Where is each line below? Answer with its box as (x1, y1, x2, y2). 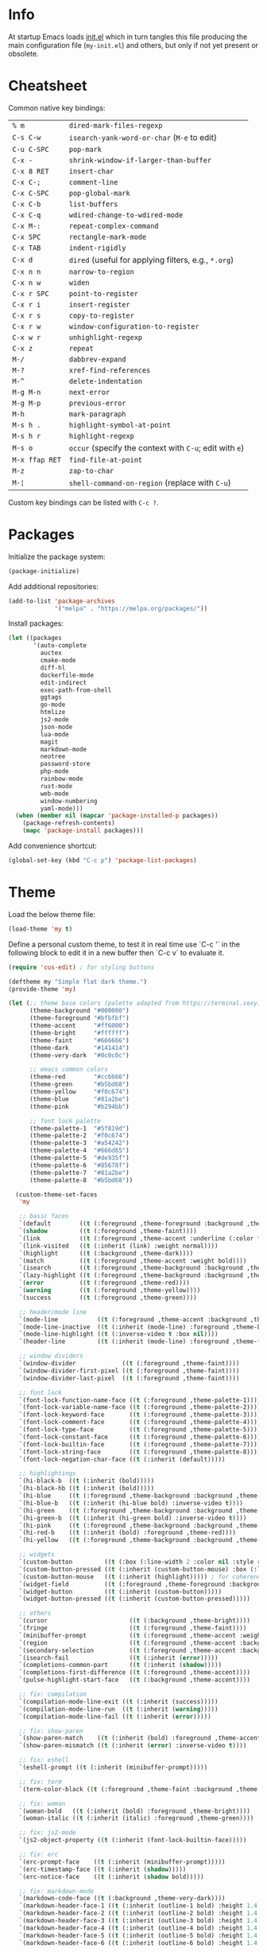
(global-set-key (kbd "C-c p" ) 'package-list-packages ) (8, 857, 197, 865)
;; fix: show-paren (18, 1727, 83, 1735)
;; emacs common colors (29, 1065, 109, 1074)
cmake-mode (40, 657, 77, 665)
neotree (40, 752, 66, 761)
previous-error (68, 398, 126, 408)
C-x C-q (12, 210, 41, 220)
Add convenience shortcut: (8, 841, 98, 851)
